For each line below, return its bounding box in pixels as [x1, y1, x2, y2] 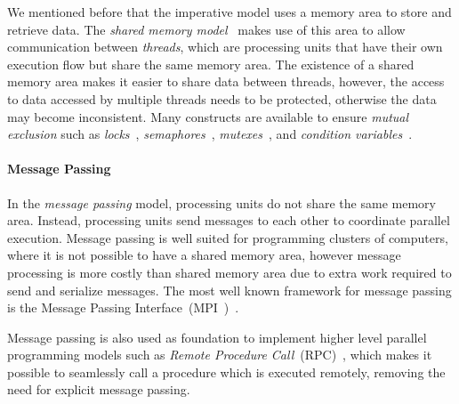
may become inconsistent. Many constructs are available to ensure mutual [7, 107, 409, 125]
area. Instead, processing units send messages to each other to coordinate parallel [7, 211, 450, 230]
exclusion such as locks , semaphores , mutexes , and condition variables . [7, 125, 413, 143]
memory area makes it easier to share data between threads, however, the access [7, 72, 445, 91]
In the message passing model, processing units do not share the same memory [7, 193, 436, 212]
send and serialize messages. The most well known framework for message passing [7, 280, 452, 299]
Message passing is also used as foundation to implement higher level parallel [7, 327, 427, 346]
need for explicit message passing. [7, 380, 190, 399]
